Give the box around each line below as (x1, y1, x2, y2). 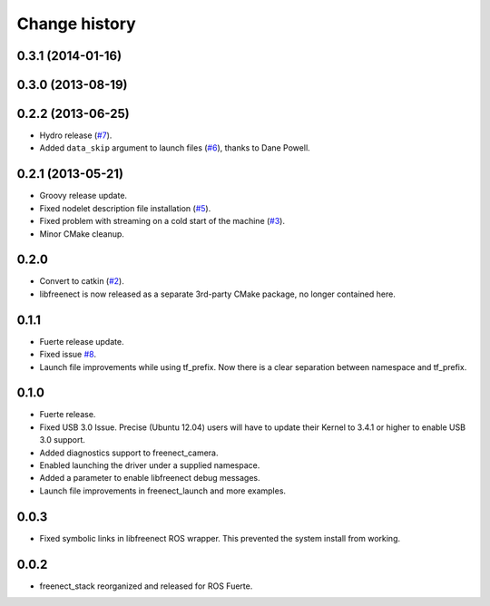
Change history (16, 14, 136, 34)
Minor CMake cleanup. (39, 228, 124, 239)
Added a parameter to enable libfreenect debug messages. (39, 473, 260, 484)
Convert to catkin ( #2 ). (39, 276, 124, 287)
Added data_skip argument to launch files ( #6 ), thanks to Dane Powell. (39, 142, 310, 153)
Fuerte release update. (39, 336, 124, 347)
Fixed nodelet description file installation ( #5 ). (39, 202, 211, 213)
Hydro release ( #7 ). (39, 130, 113, 141)
